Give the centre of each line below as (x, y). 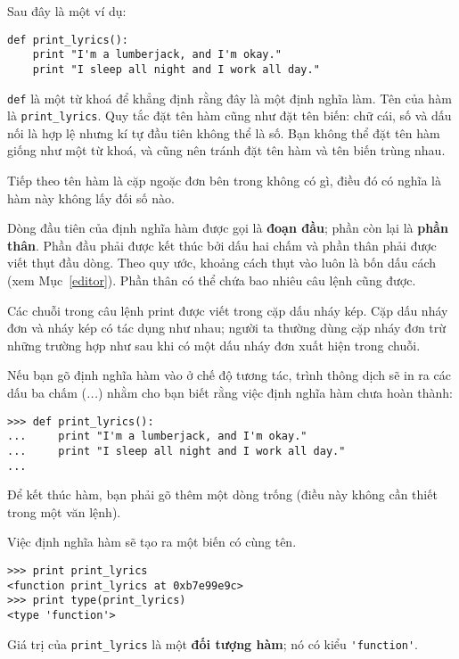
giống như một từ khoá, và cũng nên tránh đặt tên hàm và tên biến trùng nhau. (226, 150)
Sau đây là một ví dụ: (67, 11)
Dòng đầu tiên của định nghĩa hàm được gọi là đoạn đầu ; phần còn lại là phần (228, 228)
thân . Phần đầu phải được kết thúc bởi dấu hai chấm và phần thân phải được (222, 245)
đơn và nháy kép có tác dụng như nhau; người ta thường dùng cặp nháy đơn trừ (227, 328)
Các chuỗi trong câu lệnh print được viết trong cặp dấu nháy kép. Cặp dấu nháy (228, 310)
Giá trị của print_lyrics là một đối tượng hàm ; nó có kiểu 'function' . (213, 643)
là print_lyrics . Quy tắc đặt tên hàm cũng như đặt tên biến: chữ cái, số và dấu (229, 115)
